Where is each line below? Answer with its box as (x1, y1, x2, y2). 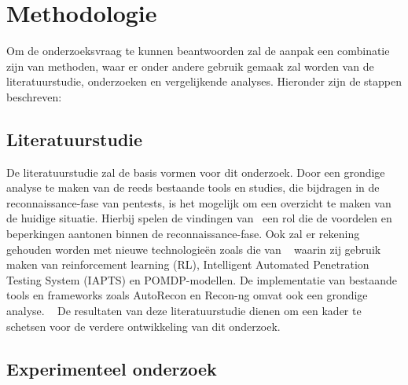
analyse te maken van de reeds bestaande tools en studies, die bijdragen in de (6, 179, 380, 196)
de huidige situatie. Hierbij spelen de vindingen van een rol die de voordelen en (6, 210, 392, 226)
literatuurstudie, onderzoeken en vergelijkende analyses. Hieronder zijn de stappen (6, 73, 402, 90)
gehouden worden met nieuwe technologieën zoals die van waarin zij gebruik (6, 240, 381, 257)
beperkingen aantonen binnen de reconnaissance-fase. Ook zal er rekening (6, 225, 360, 242)
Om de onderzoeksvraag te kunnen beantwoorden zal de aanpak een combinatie (6, 42, 390, 59)
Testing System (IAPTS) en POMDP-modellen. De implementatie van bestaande (6, 271, 398, 288)
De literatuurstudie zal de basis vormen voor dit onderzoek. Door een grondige (6, 163, 385, 180)
